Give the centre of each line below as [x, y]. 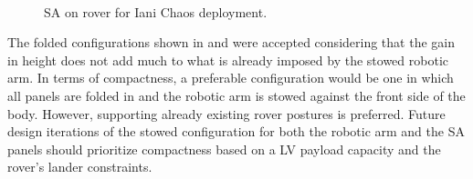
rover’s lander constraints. [80, 167]
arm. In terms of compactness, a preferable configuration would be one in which [231, 78]
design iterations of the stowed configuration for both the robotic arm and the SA [236, 131]
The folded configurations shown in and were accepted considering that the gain [231, 42]
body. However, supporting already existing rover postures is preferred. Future [226, 113]
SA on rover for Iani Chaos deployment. [156, 11]
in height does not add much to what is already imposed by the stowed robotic [228, 60]
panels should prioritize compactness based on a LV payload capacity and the [224, 149]
